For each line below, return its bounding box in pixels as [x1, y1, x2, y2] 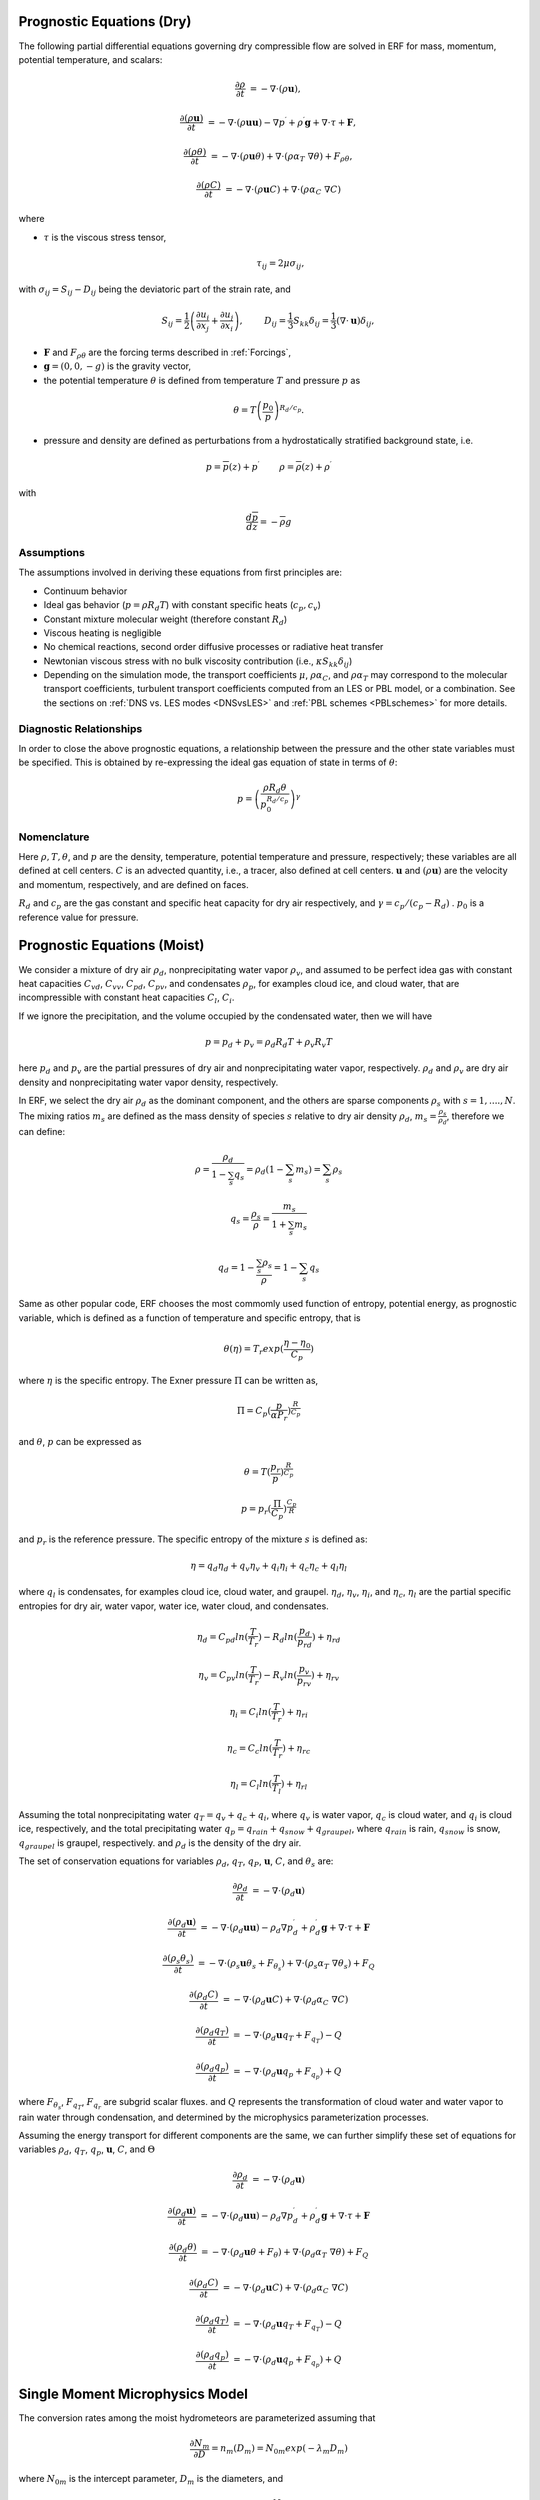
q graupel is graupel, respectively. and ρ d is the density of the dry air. [18, 1836, 302, 1851]
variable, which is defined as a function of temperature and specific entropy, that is [18, 1311, 361, 1324]
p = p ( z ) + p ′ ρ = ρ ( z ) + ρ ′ [205, 459, 332, 472]
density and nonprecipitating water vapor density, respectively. [18, 1076, 279, 1088]
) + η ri [281, 1706, 309, 1720]
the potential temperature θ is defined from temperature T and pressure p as [43, 374, 361, 386]
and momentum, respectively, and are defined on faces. [18, 878, 249, 890]
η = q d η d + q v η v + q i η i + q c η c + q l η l [190, 1560, 348, 1574]
